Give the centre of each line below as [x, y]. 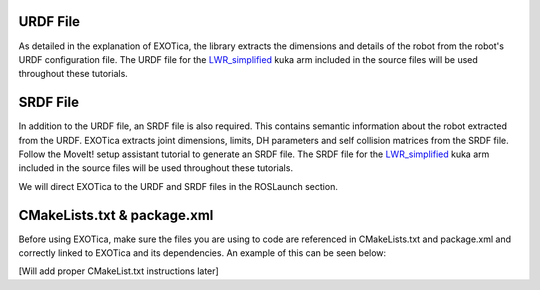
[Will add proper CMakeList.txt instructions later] [118, 271]
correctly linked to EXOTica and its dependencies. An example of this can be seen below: [202, 253]
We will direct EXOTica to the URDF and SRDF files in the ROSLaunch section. [178, 186]
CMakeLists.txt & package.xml [116, 215]
